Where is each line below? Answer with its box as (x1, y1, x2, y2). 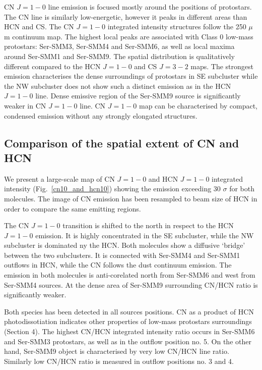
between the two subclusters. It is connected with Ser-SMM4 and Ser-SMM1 (4, 249, 240, 260)
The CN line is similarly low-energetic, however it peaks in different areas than (4, 11, 247, 22)
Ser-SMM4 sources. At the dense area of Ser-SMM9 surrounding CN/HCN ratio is (4, 279, 258, 290)
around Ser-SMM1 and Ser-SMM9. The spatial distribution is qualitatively (4, 50, 235, 61)
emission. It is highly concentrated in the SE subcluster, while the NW (35, 230, 254, 240)
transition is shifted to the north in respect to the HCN (62, 220, 234, 231)
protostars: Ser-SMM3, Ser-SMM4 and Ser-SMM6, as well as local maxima (4, 41, 235, 51)
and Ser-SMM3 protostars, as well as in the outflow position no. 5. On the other (4, 336, 251, 346)
